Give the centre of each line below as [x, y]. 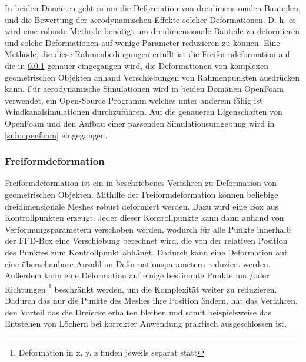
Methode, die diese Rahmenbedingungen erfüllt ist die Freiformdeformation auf [147, 54]
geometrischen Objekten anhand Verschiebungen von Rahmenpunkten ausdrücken [152, 77]
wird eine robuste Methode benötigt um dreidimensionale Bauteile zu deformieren [152, 31]
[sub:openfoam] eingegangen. [56, 134]
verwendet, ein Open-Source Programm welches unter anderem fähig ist [134, 100]
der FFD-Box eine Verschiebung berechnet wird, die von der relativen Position [146, 240]
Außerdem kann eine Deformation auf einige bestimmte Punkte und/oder [137, 275]
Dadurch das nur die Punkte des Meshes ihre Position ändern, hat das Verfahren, [151, 300]
